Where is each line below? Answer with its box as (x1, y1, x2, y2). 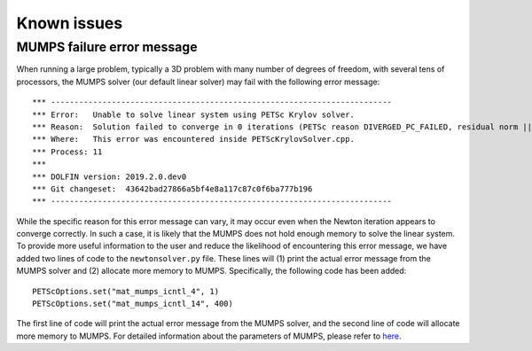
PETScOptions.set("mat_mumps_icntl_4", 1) (32, 286, 220, 296)
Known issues (16, 13, 123, 33)
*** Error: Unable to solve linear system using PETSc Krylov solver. (32, 109, 355, 120)
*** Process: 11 (32, 146, 103, 157)
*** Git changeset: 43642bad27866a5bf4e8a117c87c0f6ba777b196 (32, 183, 313, 194)
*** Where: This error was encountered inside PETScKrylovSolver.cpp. (32, 134, 355, 144)
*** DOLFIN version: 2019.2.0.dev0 (32, 171, 187, 182)
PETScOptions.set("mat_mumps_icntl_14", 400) (32, 299, 234, 309)
